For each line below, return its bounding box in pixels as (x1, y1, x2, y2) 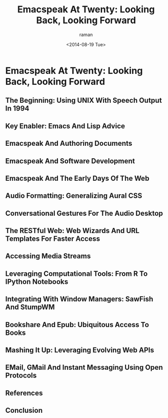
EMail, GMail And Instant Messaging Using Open (5, 363, 163, 372)
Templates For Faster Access (5, 235, 100, 243)
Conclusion (5, 406, 43, 415)
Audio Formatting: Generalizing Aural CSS (5, 192, 142, 200)
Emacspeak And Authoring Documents (5, 139, 133, 148)
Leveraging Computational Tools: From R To (5, 269, 148, 278)
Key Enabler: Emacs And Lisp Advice (5, 122, 125, 130)
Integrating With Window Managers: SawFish (5, 295, 154, 303)
